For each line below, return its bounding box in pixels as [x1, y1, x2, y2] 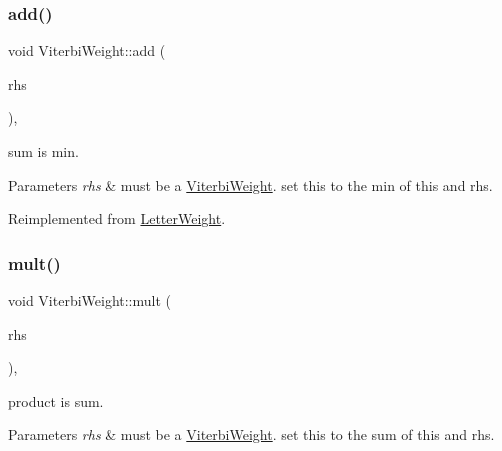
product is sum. [8, 390, 104, 411]
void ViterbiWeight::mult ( [8, 290, 172, 310]
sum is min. [8, 141, 79, 161]
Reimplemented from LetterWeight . [8, 208, 226, 229]
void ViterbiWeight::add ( [8, 40, 166, 61]
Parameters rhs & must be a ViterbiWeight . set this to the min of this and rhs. [8, 174, 493, 195]
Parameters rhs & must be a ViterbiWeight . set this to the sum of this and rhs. [8, 424, 495, 445]
